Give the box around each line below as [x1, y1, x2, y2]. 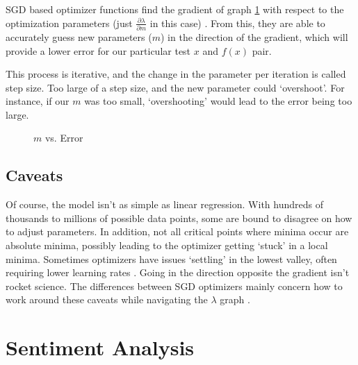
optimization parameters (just [6, 15, 133, 30]
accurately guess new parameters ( [6, 29, 152, 44]
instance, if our [6, 94, 70, 108]
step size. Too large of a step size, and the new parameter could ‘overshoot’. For [6, 80, 345, 94]
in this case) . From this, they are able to [149, 15, 325, 30]
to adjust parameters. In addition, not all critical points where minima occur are [6, 224, 349, 239]
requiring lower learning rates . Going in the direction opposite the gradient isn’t [6, 265, 350, 280]
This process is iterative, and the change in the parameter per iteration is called [6, 67, 346, 81]
